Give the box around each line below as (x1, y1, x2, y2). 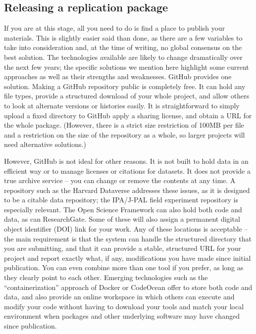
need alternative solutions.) (4, 139, 86, 149)
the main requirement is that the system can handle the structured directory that (4, 233, 252, 243)
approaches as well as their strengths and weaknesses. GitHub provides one (4, 71, 232, 82)
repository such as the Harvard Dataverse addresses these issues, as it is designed (4, 185, 250, 195)
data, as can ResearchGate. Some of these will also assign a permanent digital (4, 214, 240, 224)
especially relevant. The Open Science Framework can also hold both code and (4, 204, 242, 214)
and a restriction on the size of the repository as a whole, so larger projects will (4, 129, 245, 140)
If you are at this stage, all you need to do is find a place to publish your (4, 23, 225, 33)
